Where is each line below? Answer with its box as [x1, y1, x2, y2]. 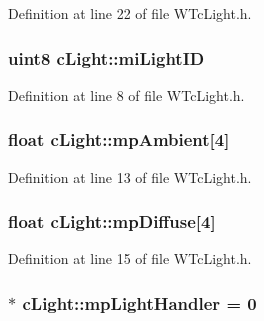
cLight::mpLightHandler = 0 [22, 290, 257, 315]
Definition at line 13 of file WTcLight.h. [8, 166, 252, 187]
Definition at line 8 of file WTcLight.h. [8, 84, 245, 105]
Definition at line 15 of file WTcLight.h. [8, 248, 252, 269]
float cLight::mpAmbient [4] [8, 127, 230, 152]
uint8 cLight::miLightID [8, 45, 205, 70]
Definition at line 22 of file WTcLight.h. [8, 3, 252, 23]
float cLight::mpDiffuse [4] [8, 209, 216, 234]
